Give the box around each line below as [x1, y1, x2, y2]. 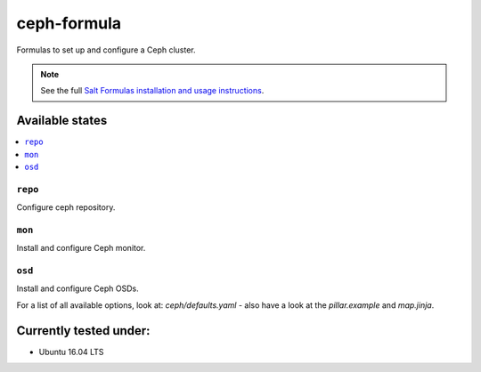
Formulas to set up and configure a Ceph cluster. [16, 44, 196, 55]
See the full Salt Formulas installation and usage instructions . [40, 85, 265, 96]
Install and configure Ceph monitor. [16, 243, 146, 254]
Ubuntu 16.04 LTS [38, 346, 104, 357]
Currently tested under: [16, 323, 151, 338]
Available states [16, 113, 108, 128]
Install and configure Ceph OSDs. [16, 283, 139, 294]
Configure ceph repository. [16, 202, 116, 213]
